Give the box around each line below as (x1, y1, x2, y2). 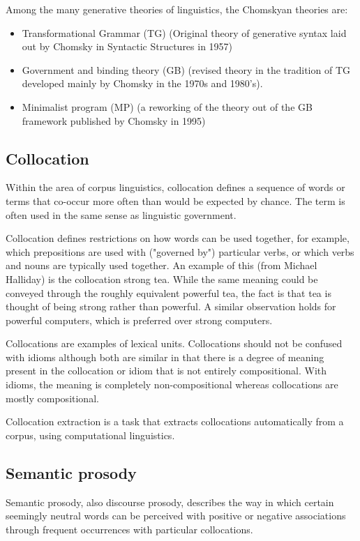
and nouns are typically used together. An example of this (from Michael (6, 258, 317, 273)
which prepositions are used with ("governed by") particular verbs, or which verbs (6, 244, 354, 259)
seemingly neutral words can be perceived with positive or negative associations (6, 508, 346, 523)
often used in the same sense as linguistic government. (6, 207, 237, 222)
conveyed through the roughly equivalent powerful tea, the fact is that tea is (6, 285, 331, 300)
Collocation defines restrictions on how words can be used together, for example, (6, 231, 350, 245)
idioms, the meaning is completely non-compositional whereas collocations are (6, 377, 338, 392)
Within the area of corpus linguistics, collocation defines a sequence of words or (6, 180, 345, 195)
